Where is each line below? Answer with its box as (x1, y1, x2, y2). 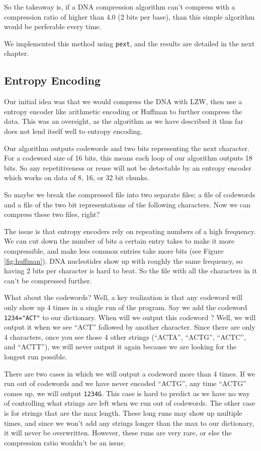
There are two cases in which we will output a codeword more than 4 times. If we (4, 368, 255, 379)
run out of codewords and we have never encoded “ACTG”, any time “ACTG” (4, 378, 246, 389)
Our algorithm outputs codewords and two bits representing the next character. (4, 142, 249, 153)
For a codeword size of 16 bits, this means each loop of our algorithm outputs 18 (4, 153, 252, 163)
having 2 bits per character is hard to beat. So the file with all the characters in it (4, 265, 257, 276)
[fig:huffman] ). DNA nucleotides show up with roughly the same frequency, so (4, 255, 243, 266)
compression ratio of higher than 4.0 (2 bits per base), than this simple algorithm (4, 11, 255, 22)
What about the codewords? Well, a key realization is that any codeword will (4, 292, 242, 303)
